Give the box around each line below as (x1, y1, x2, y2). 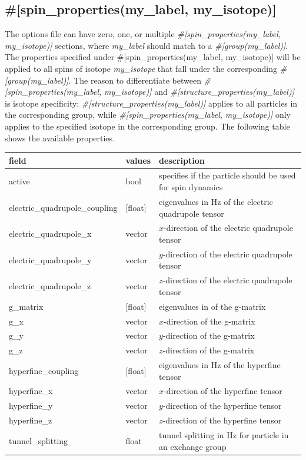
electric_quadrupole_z (9, 280, 91, 292)
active (9, 175, 30, 187)
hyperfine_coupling (9, 364, 79, 376)
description (159, 154, 205, 166)
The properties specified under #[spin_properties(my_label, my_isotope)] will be (5, 51, 301, 63)
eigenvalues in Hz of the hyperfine (159, 359, 281, 371)
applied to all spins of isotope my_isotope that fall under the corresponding (5, 62, 278, 74)
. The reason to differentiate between (68, 74, 201, 86)
